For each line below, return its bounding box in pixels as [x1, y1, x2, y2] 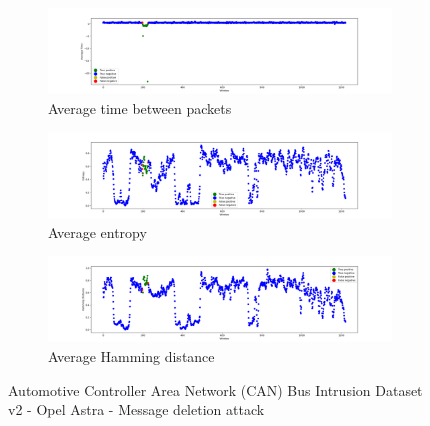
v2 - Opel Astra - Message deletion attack [8, 399, 265, 420]
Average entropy [48, 221, 147, 242]
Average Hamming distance [48, 345, 215, 366]
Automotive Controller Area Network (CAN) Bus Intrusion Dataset [8, 379, 423, 400]
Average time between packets [48, 97, 232, 118]
